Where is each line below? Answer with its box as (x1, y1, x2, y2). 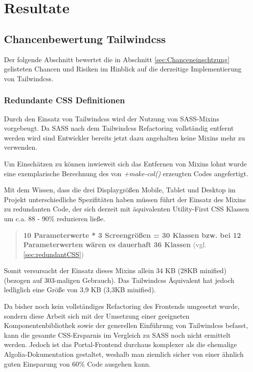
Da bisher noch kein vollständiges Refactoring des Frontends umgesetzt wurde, (4, 301, 240, 311)
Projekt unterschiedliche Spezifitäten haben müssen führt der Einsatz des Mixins (4, 194, 246, 204)
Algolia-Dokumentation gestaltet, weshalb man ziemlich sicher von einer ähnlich (4, 349, 244, 359)
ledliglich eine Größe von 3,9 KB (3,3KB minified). (4, 284, 156, 295)
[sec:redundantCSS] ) (23, 249, 84, 259)
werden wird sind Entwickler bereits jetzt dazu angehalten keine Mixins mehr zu (4, 132, 245, 142)
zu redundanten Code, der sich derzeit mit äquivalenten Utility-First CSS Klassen (4, 204, 249, 214)
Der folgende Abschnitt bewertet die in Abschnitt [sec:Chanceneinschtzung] (4, 54, 230, 64)
